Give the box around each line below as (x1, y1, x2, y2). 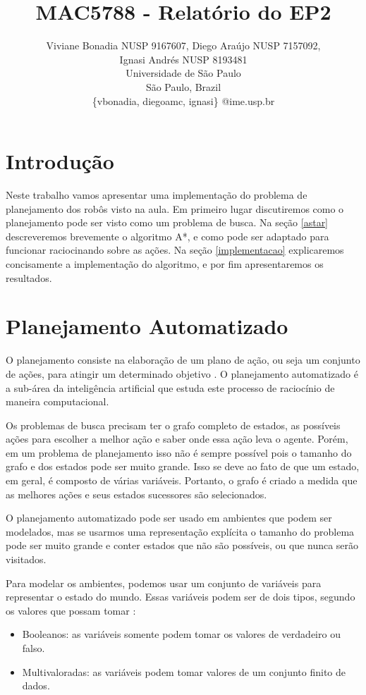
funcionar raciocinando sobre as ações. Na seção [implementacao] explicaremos (6, 242, 344, 257)
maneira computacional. (6, 394, 109, 409)
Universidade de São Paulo (126, 66, 241, 80)
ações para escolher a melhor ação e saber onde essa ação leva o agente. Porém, (6, 431, 348, 446)
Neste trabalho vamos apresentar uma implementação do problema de (6, 187, 307, 202)
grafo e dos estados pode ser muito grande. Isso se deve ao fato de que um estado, (6, 459, 360, 474)
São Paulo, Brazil (145, 79, 221, 94)
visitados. (6, 552, 47, 567)
